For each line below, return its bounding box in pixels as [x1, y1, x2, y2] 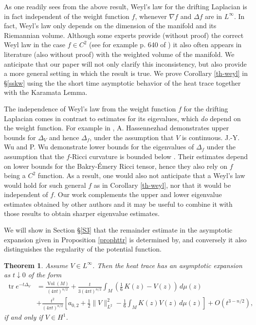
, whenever [135, 11, 167, 21]
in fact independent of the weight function [4, 11, 129, 21]
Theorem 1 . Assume [4, 260, 68, 270]
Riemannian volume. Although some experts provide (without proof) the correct [4, 30, 244, 40]
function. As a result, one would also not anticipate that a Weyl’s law [37, 170, 245, 181]
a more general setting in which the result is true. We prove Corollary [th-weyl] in [4, 68, 248, 78]
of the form [28, 270, 62, 280]
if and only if [4, 312, 43, 322]
